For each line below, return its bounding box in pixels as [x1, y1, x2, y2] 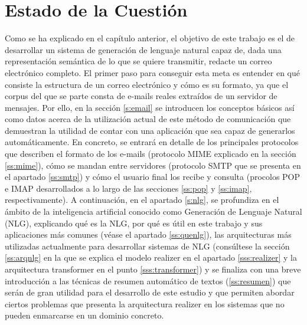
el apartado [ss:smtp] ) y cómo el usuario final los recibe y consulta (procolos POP [5, 170, 301, 183]
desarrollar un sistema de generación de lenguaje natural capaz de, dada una [5, 43, 282, 55]
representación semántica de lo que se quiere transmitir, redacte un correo [5, 55, 272, 67]
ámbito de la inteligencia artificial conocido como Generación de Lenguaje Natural [5, 205, 302, 218]
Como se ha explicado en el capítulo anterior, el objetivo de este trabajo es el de [5, 32, 295, 44]
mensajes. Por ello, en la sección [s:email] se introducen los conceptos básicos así [5, 101, 295, 113]
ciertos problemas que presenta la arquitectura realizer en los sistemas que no [5, 297, 285, 310]
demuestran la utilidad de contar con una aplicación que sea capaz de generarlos [5, 124, 295, 136]
